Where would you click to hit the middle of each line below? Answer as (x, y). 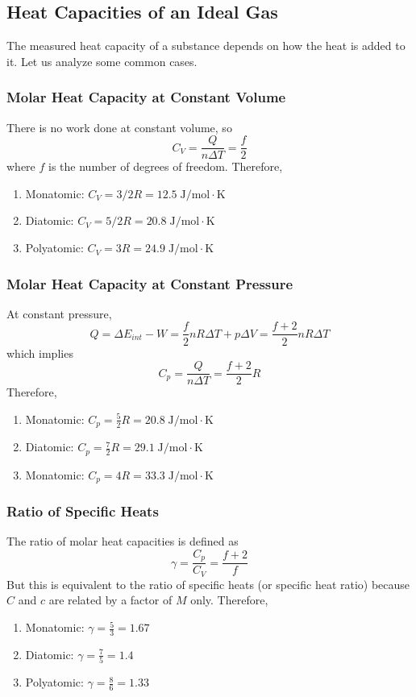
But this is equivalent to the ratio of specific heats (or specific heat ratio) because (208, 584)
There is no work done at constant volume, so (119, 127)
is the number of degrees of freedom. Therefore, (166, 166)
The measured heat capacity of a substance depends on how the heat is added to (206, 46)
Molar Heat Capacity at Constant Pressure (150, 283)
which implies (40, 353)
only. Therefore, (229, 600)
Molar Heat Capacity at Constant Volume (146, 97)
